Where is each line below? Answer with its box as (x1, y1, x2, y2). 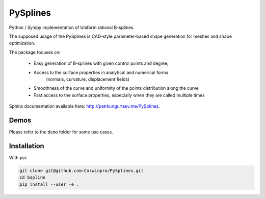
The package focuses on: (9, 49, 61, 55)
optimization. (9, 40, 35, 46)
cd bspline (19, 174, 46, 180)
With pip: (9, 154, 27, 160)
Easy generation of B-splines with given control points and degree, (33, 60, 169, 66)
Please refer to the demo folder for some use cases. (9, 129, 113, 135)
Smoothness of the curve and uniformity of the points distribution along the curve (33, 85, 199, 91)
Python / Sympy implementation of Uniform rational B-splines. (9, 25, 134, 30)
